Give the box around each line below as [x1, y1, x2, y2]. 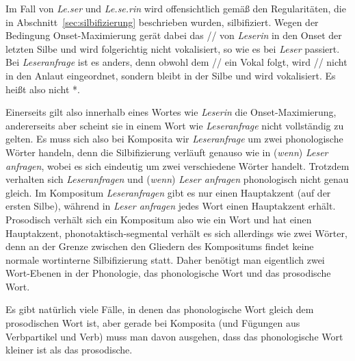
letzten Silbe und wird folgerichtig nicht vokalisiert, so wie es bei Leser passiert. [5, 41, 340, 55]
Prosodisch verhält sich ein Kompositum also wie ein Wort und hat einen [5, 212, 312, 226]
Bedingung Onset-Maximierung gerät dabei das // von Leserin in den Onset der [5, 28, 342, 42]
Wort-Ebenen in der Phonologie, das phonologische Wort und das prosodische [5, 266, 331, 280]
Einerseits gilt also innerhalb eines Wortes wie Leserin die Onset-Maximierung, [5, 105, 337, 119]
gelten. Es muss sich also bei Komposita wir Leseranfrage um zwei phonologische [5, 132, 343, 146]
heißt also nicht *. [5, 82, 80, 96]
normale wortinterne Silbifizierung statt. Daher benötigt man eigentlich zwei [5, 252, 325, 266]
